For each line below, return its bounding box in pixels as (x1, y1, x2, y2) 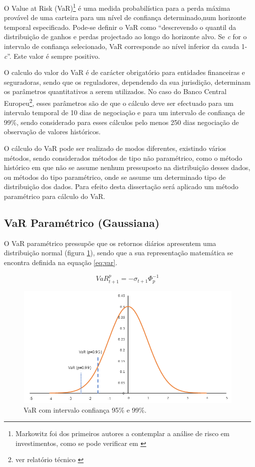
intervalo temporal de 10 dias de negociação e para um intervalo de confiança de (4, 107, 245, 118)
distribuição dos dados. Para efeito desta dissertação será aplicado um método (4, 181, 239, 192)
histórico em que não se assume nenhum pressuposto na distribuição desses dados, (4, 162, 251, 172)
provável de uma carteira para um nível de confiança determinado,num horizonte (4, 12, 246, 23)
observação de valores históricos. (4, 126, 101, 137)
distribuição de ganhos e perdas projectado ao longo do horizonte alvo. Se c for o (4, 31, 247, 42)
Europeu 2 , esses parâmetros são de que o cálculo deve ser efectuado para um (4, 97, 234, 108)
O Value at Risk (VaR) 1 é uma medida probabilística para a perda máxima (4, 1, 230, 13)
